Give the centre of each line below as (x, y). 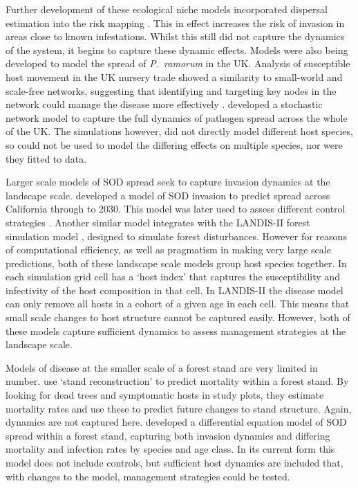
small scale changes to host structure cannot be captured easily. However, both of (178, 317)
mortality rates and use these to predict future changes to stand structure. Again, (179, 408)
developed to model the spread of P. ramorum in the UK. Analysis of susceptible (178, 63)
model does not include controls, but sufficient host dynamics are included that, (175, 462)
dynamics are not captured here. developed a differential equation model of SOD (176, 422)
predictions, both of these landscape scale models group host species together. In (176, 263)
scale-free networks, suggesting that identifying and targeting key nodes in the (171, 90)
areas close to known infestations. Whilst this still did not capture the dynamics (175, 36)
